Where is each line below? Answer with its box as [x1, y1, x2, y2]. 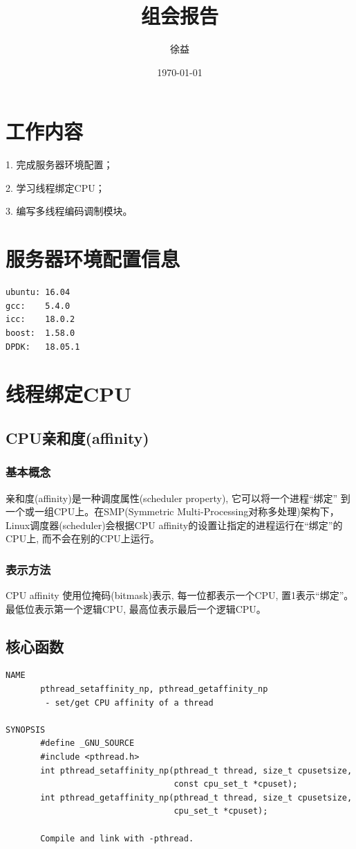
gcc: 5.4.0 [6, 301, 71, 311]
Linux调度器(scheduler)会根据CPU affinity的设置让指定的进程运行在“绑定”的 [6, 517, 343, 532]
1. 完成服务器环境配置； [6, 157, 113, 172]
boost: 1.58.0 [6, 328, 75, 338]
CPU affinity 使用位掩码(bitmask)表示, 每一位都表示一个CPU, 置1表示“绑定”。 [6, 588, 354, 602]
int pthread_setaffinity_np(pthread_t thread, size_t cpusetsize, [40, 765, 353, 776]
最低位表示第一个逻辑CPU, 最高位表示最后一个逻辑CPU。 [6, 601, 266, 616]
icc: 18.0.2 [6, 314, 75, 325]
